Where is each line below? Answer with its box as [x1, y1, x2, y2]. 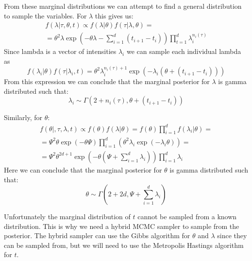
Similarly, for [4, 112, 43, 122]
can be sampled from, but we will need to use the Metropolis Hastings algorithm [4, 240, 244, 250]
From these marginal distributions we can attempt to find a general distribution [4, 1, 242, 11]
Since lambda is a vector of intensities [4, 46, 117, 56]
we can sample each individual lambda [126, 46, 241, 56]
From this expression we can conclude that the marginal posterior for [4, 76, 210, 87]
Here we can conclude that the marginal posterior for [4, 164, 162, 174]
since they [217, 230, 247, 241]
